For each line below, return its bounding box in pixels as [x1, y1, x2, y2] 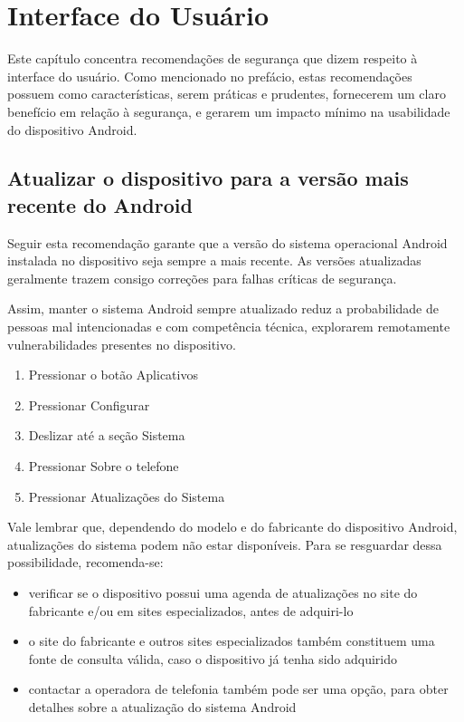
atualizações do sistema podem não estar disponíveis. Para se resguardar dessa [7, 534, 442, 554]
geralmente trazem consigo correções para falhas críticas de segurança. [7, 268, 397, 287]
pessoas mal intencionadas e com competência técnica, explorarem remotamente [7, 317, 450, 336]
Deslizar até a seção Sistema [28, 426, 185, 445]
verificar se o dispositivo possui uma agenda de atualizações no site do [28, 583, 418, 602]
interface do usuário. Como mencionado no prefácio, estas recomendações [7, 66, 412, 85]
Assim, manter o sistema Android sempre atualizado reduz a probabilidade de [7, 299, 439, 318]
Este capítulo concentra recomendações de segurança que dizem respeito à [7, 49, 418, 68]
